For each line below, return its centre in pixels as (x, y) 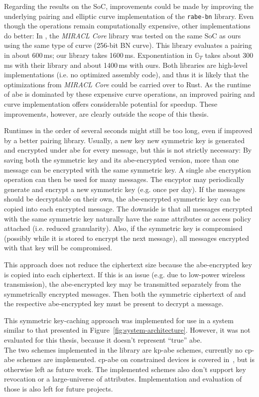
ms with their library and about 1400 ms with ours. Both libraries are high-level (126, 65)
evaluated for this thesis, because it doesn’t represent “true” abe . (103, 340)
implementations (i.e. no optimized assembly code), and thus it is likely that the (127, 75)
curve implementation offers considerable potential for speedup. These (111, 104)
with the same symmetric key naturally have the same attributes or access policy (128, 218)
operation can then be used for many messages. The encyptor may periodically (124, 179)
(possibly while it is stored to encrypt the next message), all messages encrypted (127, 238)
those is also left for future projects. (59, 389)
